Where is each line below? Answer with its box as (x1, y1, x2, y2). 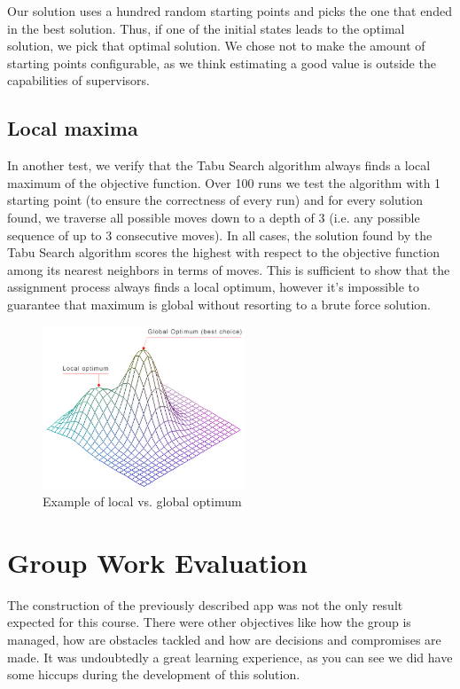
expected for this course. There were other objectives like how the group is (7, 613, 411, 631)
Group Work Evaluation (7, 544, 308, 580)
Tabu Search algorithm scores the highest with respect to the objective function (7, 243, 441, 262)
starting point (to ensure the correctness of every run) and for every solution (7, 191, 423, 209)
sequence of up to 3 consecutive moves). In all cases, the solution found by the (7, 225, 433, 244)
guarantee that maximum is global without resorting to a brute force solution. (7, 294, 432, 313)
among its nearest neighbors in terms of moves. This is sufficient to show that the (7, 260, 450, 278)
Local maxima (7, 114, 138, 142)
